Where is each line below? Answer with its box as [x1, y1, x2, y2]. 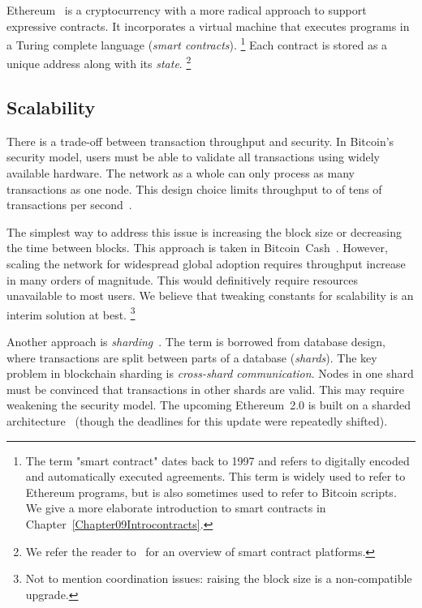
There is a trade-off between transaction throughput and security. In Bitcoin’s [6, 132, 394, 149]
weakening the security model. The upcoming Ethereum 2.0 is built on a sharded [6, 396, 411, 413]
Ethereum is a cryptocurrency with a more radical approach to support [6, 2, 367, 18]
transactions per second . [6, 196, 132, 213]
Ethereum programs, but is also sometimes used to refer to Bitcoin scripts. [25, 483, 397, 500]
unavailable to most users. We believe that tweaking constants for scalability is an [6, 287, 414, 304]
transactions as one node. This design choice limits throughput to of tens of [6, 180, 382, 197]
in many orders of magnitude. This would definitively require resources [6, 271, 359, 288]
